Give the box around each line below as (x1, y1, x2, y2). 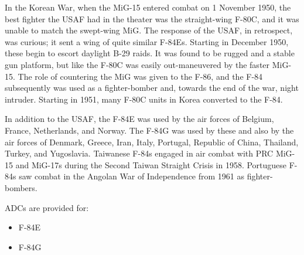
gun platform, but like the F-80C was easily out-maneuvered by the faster (5, 58, 270, 70)
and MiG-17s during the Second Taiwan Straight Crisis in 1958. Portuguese (15, 158, 287, 171)
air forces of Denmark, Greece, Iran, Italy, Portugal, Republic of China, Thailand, (5, 135, 299, 148)
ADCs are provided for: (5, 201, 89, 213)
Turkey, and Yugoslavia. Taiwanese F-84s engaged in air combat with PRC (5, 147, 274, 159)
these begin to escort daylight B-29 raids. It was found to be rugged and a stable (5, 47, 295, 59)
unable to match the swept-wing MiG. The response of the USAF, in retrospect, (5, 24, 293, 36)
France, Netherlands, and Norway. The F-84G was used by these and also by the (5, 124, 294, 136)
